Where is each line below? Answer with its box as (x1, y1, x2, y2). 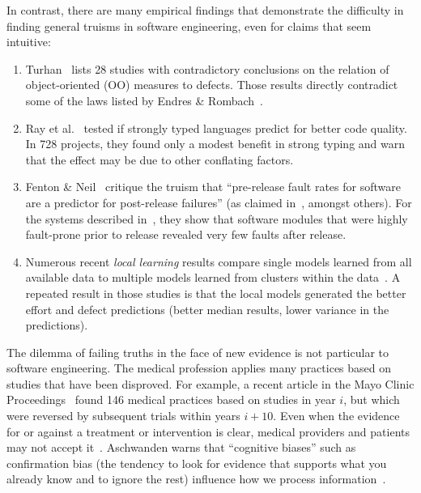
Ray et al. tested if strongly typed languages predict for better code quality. (25, 119, 407, 136)
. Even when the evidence (273, 407, 400, 424)
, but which (343, 391, 400, 408)
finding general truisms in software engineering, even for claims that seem (6, 17, 372, 34)
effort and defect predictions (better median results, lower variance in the (25, 300, 389, 317)
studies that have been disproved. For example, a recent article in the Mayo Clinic (6, 375, 415, 392)
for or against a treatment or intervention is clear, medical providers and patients (6, 423, 410, 440)
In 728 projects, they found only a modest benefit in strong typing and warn (25, 135, 406, 152)
